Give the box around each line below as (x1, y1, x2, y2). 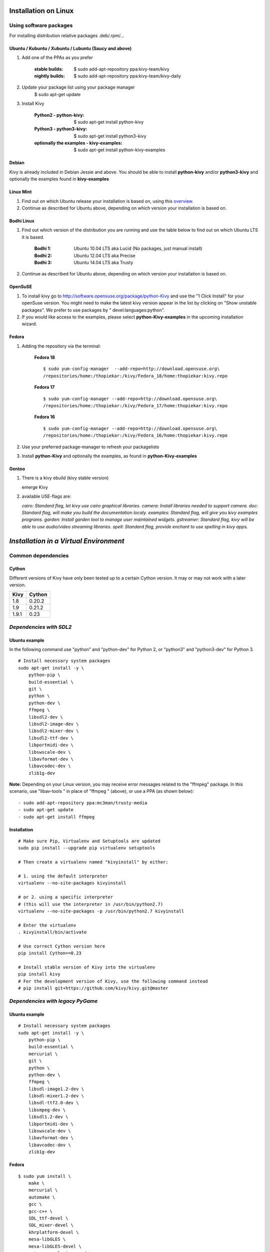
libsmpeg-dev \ (28, 1107, 66, 1113)
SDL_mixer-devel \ (28, 1222, 74, 1228)
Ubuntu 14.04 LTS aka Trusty (73, 259, 133, 265)
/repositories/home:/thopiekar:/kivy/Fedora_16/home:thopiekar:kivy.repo (43, 433, 228, 438)
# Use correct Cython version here (18, 943, 105, 949)
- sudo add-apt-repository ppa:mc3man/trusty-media (18, 800, 147, 806)
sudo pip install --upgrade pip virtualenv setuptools (18, 845, 155, 851)
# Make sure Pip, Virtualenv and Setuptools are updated (18, 838, 161, 844)
